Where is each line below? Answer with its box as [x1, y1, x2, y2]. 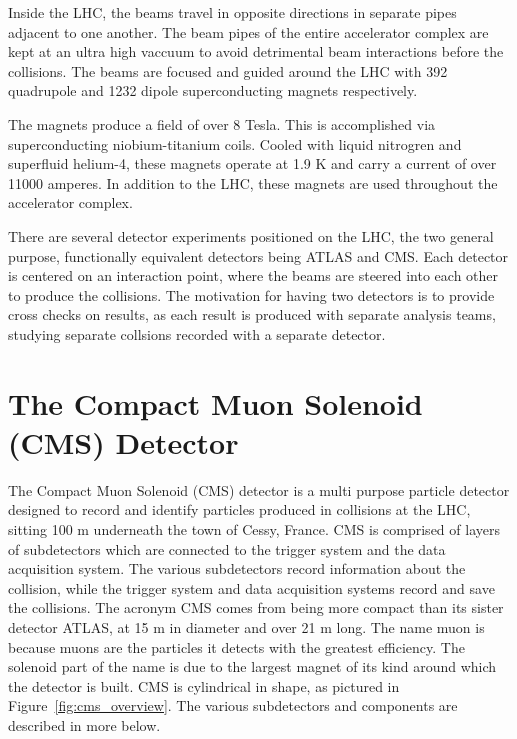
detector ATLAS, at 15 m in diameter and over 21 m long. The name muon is [8, 616, 485, 637]
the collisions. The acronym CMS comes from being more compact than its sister [8, 597, 504, 618]
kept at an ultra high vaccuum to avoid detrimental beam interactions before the [8, 41, 504, 62]
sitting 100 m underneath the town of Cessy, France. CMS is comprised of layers [8, 519, 500, 539]
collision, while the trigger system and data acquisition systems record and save [8, 577, 495, 598]
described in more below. [8, 714, 161, 735]
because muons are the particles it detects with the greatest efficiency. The [8, 636, 465, 657]
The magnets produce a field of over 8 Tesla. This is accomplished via [8, 113, 436, 134]
